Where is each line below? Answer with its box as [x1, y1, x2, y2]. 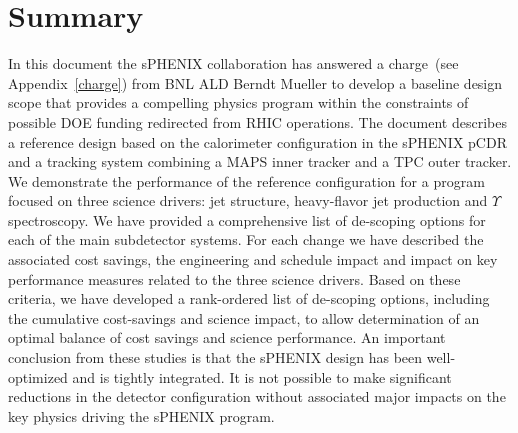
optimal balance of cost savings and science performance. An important [8, 327, 446, 348]
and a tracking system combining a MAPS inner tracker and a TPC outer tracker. [8, 151, 512, 172]
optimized [8, 366, 68, 387]
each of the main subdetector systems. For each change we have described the [8, 229, 484, 250]
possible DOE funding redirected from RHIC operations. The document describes [8, 111, 507, 132]
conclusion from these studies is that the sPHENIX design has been [8, 347, 423, 368]
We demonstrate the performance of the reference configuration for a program [8, 170, 485, 191]
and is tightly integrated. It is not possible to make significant [72, 366, 452, 387]
